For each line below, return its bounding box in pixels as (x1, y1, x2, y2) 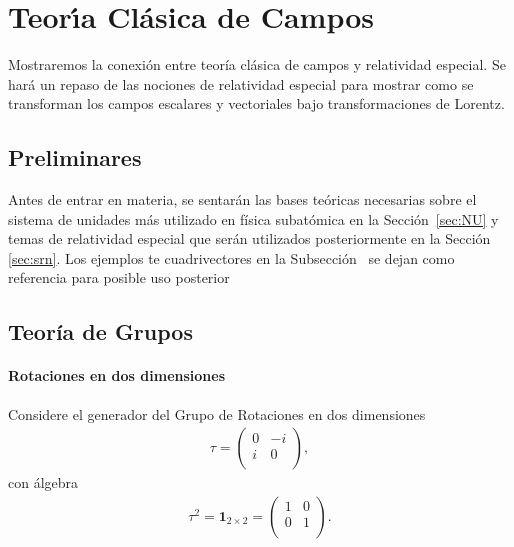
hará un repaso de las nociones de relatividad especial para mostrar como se (8, 73, 474, 94)
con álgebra (8, 472, 79, 493)
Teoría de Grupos (8, 316, 193, 347)
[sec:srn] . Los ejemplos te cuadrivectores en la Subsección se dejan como (8, 247, 455, 268)
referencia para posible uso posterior (8, 267, 230, 288)
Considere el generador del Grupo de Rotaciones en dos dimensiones (8, 403, 426, 424)
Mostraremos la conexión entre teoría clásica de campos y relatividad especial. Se (8, 54, 506, 75)
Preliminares (8, 142, 142, 173)
